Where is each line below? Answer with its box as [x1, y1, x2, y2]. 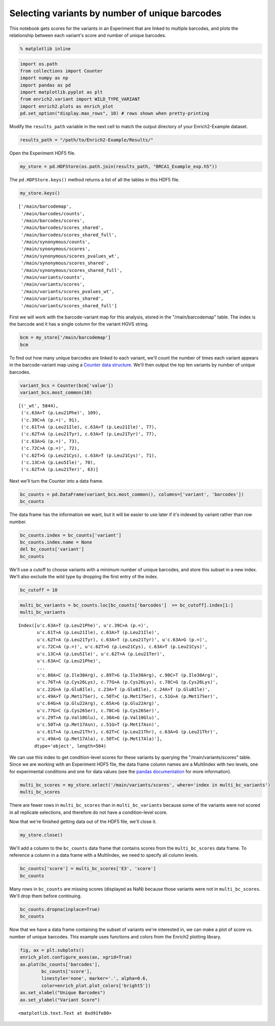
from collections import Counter [20, 68, 103, 73]
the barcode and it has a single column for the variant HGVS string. [9, 321, 149, 327]
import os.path [20, 61, 58, 67]
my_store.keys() [20, 190, 61, 196]
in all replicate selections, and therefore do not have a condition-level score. [9, 809, 168, 815]
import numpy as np [20, 75, 68, 81]
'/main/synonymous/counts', [21, 239, 90, 245]
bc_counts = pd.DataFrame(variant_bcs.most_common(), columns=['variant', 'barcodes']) [20, 491, 244, 497]
